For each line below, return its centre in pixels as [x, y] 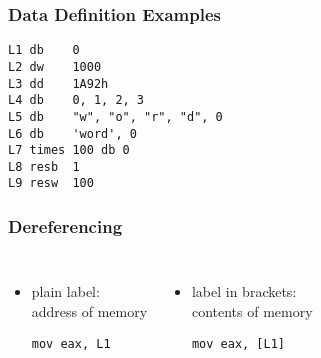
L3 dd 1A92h [58, 83]
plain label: [65, 291]
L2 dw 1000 [55, 66]
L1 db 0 [44, 50]
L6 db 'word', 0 [72, 133]
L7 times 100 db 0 [69, 150]
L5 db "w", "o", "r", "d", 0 [115, 116]
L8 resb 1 [44, 166]
